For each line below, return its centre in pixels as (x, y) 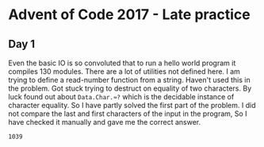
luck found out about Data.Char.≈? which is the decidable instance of (121, 97)
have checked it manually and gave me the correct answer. (105, 122)
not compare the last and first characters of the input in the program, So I (128, 114)
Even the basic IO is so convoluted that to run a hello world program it (122, 63)
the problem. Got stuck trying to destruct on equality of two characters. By (130, 88)
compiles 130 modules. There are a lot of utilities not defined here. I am (124, 72)
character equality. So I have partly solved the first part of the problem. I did (132, 105)
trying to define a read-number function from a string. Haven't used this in (130, 80)
